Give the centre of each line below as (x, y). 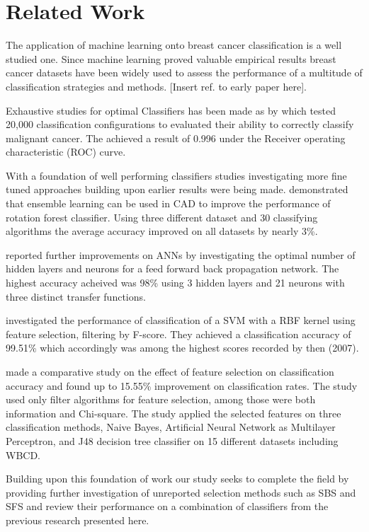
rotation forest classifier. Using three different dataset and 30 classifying (162, 217)
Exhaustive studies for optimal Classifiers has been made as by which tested (171, 110)
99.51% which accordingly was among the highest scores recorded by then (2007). (182, 348)
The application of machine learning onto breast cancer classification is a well (174, 45)
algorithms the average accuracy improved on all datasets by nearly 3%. (162, 231)
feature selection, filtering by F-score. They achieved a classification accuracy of (178, 334)
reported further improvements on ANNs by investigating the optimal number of (181, 254)
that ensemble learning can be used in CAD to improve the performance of (168, 203)
